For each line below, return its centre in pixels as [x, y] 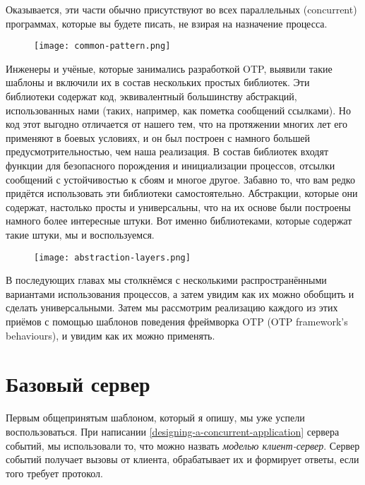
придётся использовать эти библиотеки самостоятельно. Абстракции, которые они [182, 193]
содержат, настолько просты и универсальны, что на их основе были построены [178, 206]
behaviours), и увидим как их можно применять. [110, 335]
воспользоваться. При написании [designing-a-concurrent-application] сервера [173, 431]
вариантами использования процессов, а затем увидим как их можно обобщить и [180, 293]
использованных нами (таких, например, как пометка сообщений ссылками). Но [178, 110]
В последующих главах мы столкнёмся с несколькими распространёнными [166, 280]
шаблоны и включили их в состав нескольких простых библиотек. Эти [158, 82]
